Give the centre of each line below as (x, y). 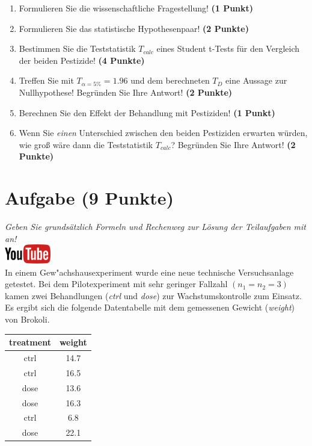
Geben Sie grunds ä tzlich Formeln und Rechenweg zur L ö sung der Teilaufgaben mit (155, 227)
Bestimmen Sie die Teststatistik (77, 48)
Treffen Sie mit (46, 80)
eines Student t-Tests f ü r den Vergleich (228, 48)
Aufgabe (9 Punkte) (90, 198)
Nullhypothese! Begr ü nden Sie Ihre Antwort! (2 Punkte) (126, 92)
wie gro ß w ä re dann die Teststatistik (86, 144)
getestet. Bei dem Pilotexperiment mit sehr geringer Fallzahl (116, 284)
